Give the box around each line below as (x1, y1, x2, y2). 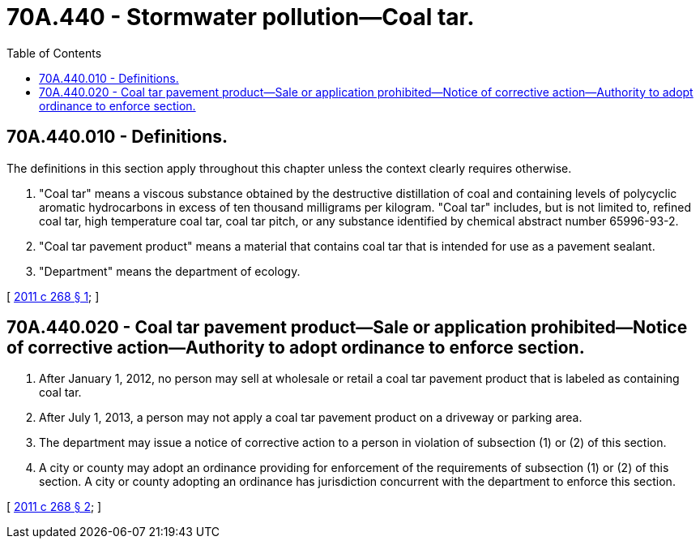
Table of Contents (6, 45, 102, 60)
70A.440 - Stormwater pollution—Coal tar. (6, 3, 475, 31)
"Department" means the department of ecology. (39, 264, 301, 278)
